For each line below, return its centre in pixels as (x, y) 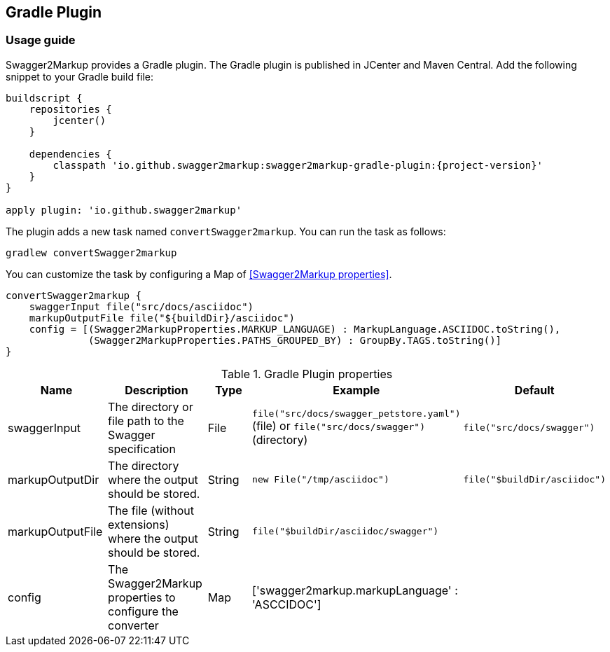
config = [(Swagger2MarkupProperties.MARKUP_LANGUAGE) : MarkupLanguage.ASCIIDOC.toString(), (295, 329)
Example (356, 390)
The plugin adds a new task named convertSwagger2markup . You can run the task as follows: (226, 231)
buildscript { (44, 98)
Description (157, 390)
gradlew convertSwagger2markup (91, 252)
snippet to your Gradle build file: (80, 76)
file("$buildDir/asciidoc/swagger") (346, 532)
